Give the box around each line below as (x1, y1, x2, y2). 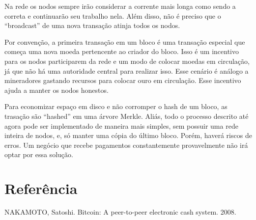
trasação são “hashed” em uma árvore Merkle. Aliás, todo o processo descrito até (4, 110, 249, 121)
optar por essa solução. (4, 149, 73, 160)
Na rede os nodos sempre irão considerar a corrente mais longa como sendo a (4, 1, 236, 11)
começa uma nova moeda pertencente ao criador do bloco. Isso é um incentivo (4, 46, 239, 56)
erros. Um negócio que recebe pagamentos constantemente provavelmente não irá (4, 139, 248, 150)
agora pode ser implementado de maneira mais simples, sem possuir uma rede (4, 120, 238, 131)
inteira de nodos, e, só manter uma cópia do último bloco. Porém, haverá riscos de (4, 130, 252, 140)
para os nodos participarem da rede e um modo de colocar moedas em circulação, (4, 55, 250, 66)
